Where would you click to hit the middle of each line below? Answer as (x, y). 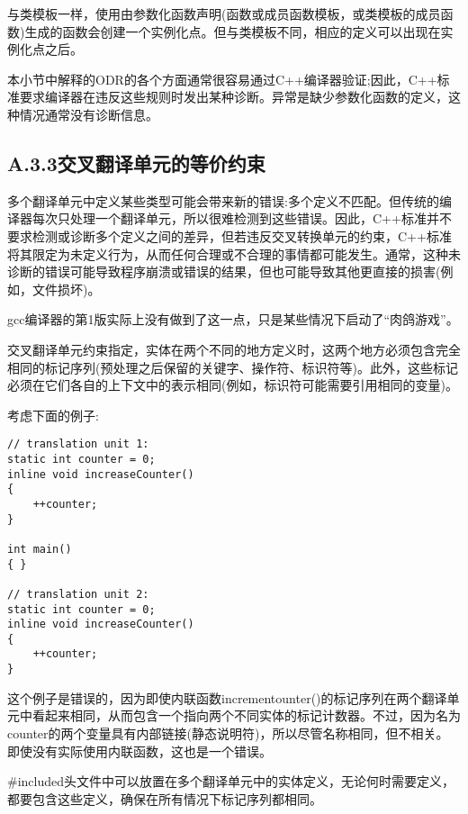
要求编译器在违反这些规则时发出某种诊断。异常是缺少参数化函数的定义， (234, 97)
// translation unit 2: (78, 594)
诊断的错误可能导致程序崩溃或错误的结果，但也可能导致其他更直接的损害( (224, 271)
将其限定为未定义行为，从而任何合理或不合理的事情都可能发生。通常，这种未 (234, 253)
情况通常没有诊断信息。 (89, 114)
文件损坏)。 (66, 289)
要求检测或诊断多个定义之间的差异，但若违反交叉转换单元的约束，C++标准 (229, 235)
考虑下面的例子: (53, 415)
